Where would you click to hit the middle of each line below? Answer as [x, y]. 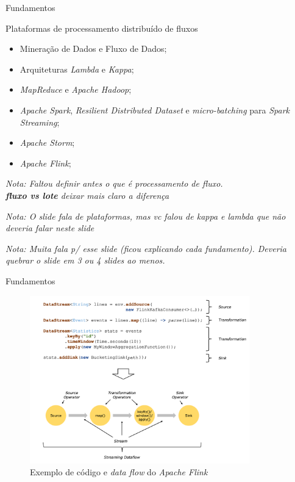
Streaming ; [40, 122]
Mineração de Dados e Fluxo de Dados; [93, 49]
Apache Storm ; [47, 142]
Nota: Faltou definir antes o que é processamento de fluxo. [114, 183]
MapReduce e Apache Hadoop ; [76, 89]
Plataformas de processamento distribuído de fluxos [102, 28]
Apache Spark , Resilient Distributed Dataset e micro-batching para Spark [155, 110]
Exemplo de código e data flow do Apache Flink [119, 472]
